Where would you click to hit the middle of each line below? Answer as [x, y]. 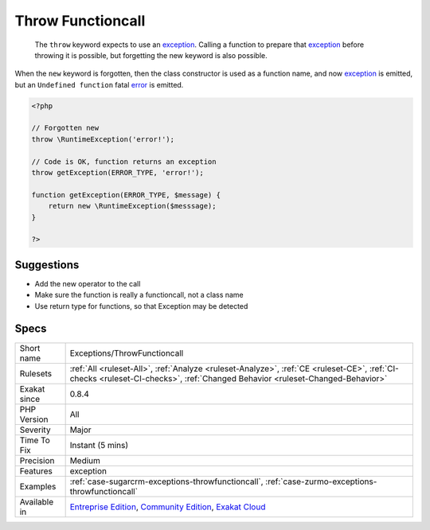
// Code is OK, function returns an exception [124, 162]
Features [36, 471]
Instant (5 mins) [99, 445]
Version [34, 419]
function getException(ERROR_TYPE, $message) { [126, 195]
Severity [35, 430]
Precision [37, 460]
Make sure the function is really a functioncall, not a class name [139, 295]
